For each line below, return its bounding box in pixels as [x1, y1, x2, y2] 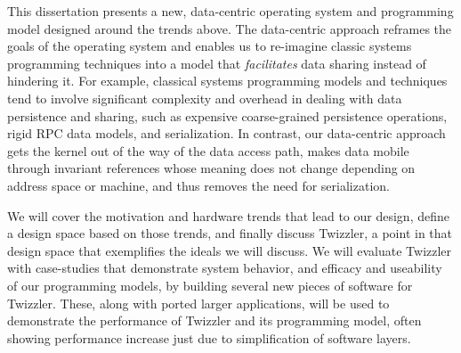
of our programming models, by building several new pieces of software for [7, 275, 413, 294]
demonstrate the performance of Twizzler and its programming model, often [7, 311, 422, 330]
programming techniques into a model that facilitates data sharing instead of [7, 53, 426, 72]
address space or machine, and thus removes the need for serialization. [7, 176, 390, 194]
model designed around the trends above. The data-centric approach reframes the [7, 19, 452, 37]
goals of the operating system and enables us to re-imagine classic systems [7, 37, 412, 55]
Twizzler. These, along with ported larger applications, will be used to [7, 293, 390, 312]
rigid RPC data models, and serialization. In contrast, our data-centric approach [7, 124, 446, 143]
